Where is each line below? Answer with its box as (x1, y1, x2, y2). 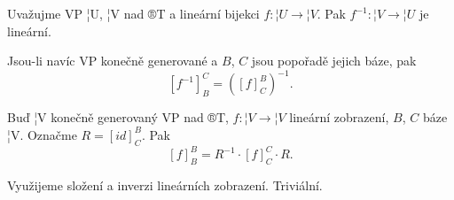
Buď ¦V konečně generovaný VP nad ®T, (7, 108, 229, 127)
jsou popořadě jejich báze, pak (251, 51, 417, 70)
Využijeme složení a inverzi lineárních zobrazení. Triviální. (7, 175, 323, 194)
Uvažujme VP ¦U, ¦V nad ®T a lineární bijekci (7, 4, 260, 22)
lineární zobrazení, (289, 108, 389, 127)
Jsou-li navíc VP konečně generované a (7, 51, 218, 70)
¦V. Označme (7, 125, 77, 143)
